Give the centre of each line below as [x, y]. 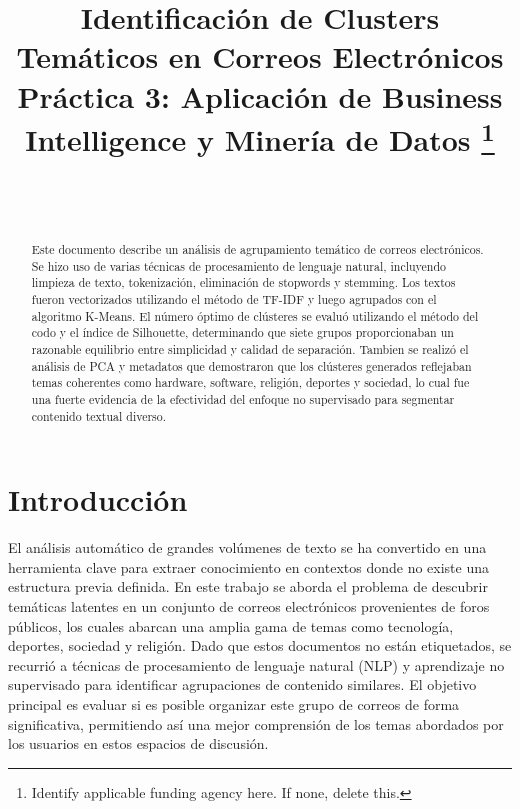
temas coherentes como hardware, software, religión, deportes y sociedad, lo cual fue [250, 382]
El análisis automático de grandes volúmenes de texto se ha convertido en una [247, 547]
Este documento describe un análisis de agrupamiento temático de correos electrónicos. [257, 249]
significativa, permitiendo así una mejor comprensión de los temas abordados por [256, 723]
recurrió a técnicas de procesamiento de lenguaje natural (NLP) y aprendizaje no [256, 664]
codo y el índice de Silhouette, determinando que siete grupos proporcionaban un [242, 332]
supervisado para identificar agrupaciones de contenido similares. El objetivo [242, 684]
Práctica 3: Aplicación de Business [260, 95]
